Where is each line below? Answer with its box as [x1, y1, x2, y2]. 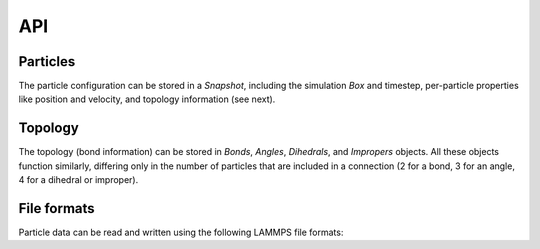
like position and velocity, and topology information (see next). [18, 93, 276, 105]
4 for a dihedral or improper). [18, 174, 139, 186]
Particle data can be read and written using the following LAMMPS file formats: [18, 226, 344, 239]
